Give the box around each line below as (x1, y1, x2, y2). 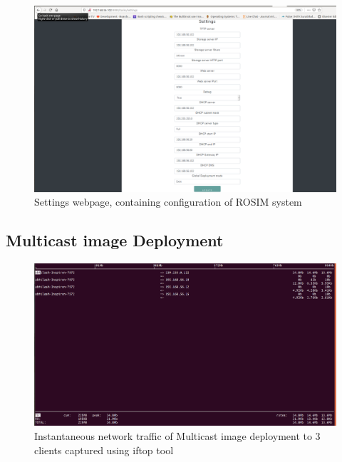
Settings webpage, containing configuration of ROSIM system (34, 194, 302, 209)
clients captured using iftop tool (34, 442, 174, 457)
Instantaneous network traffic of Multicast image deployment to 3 (34, 429, 321, 443)
